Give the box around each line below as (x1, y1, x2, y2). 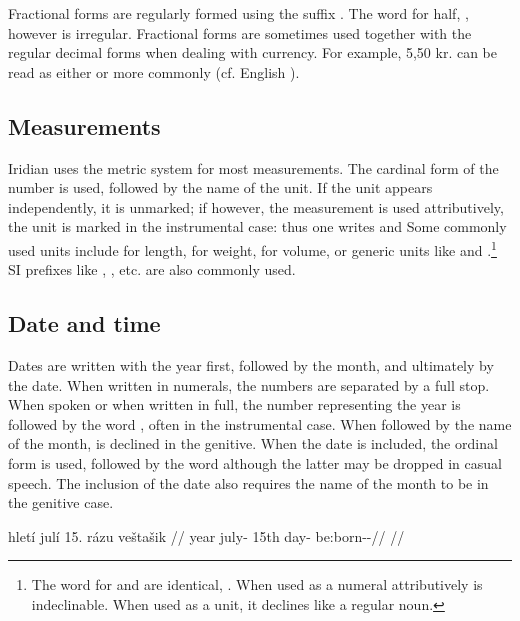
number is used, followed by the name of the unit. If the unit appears (8, 177, 433, 198)
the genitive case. (8, 492, 114, 513)
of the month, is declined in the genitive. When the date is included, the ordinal (8, 433, 498, 454)
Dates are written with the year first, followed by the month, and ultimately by (8, 355, 494, 375)
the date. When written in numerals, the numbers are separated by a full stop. (8, 374, 490, 395)
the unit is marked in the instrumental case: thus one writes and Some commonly (8, 216, 507, 237)
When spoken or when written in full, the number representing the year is (8, 394, 461, 415)
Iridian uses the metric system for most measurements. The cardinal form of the (8, 157, 499, 178)
